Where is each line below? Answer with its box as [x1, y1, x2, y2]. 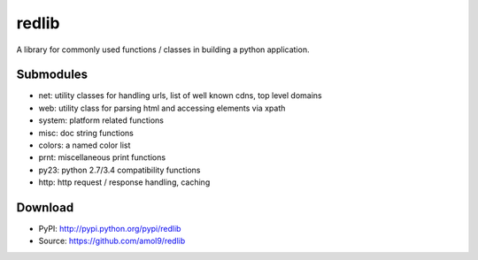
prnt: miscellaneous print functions [38, 152, 166, 163]
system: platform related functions [38, 115, 164, 126]
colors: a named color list [38, 140, 131, 150]
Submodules [16, 67, 89, 82]
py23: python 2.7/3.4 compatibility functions [38, 164, 201, 175]
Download [16, 200, 74, 215]
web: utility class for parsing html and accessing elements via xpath [38, 103, 286, 113]
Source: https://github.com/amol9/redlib [38, 235, 186, 247]
